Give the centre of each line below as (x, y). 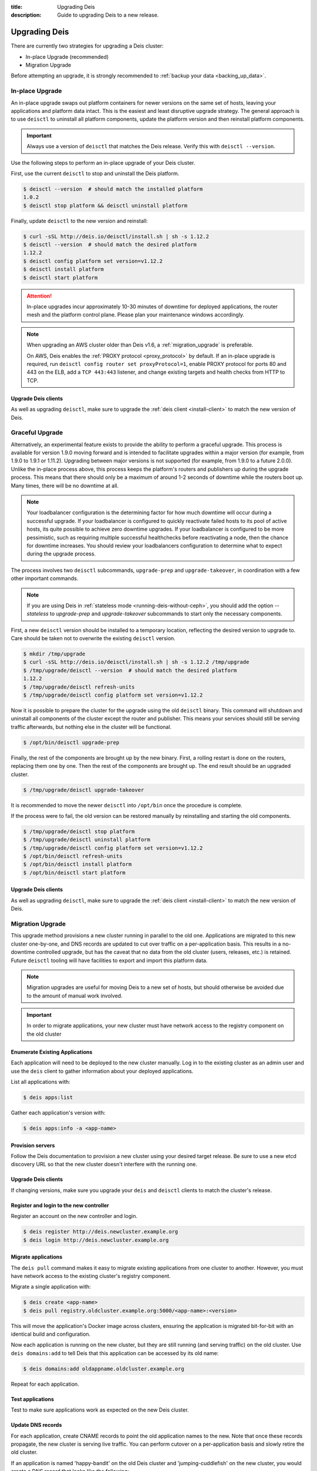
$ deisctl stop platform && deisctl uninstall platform (105, 205)
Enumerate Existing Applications (52, 1052)
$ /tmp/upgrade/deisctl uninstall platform (87, 840)
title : (17, 7)
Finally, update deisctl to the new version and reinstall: (79, 221)
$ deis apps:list (48, 1098)
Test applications (32, 1399)
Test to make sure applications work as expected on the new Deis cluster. (100, 1410)
